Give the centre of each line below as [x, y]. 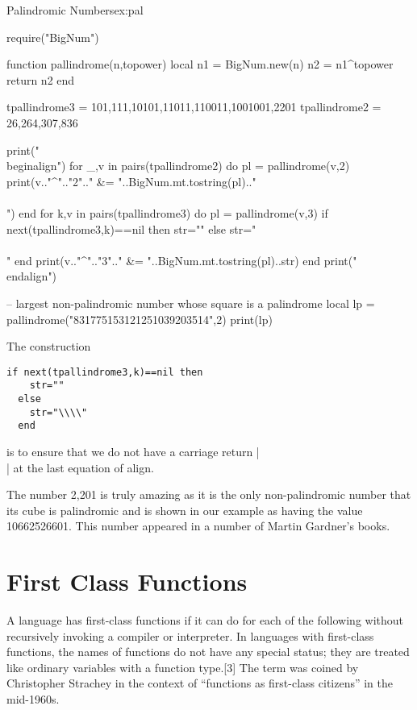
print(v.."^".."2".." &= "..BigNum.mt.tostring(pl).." [131, 181]
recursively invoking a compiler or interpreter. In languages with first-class [190, 635]
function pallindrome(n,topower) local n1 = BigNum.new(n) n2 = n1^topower [200, 64]
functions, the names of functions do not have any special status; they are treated [208, 652]
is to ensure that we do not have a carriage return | [133, 451]
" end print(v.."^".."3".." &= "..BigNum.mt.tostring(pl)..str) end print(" [182, 260]
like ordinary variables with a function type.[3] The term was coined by [183, 667]
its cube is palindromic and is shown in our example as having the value [185, 510]
